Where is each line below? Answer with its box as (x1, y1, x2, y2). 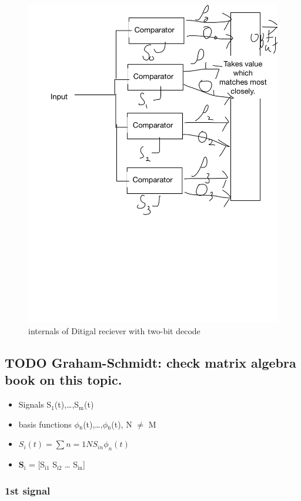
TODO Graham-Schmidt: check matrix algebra (5, 353, 296, 371)
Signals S (18, 398, 52, 411)
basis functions (18, 418, 72, 430)
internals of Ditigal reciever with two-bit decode (28, 324, 200, 337)
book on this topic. (5, 371, 122, 389)
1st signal (5, 483, 51, 497)
